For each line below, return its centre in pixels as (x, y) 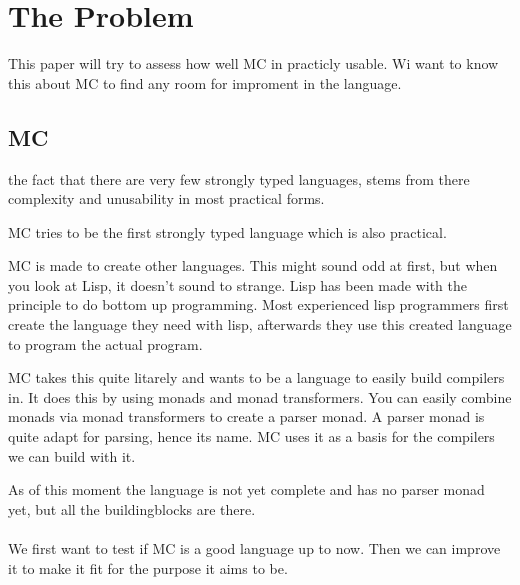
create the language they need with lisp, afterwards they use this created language (260, 324)
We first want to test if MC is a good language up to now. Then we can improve (254, 548)
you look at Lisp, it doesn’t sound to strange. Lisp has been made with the (238, 284)
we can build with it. (72, 455)
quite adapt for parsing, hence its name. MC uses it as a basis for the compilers (251, 436)
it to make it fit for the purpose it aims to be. (148, 567)
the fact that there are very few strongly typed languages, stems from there (239, 178)
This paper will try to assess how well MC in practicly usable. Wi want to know (253, 63)
